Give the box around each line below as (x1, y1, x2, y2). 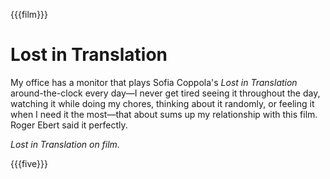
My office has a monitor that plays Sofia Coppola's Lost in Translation (10, 76, 298, 88)
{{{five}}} (10, 157, 48, 169)
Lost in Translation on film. (10, 138, 120, 150)
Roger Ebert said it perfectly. (10, 119, 128, 131)
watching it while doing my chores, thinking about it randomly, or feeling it (10, 97, 315, 109)
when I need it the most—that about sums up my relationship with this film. (10, 108, 318, 120)
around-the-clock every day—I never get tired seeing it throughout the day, (10, 87, 321, 99)
